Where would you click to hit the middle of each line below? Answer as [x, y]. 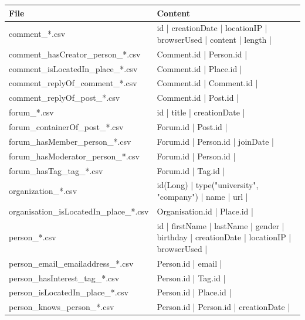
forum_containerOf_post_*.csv [66, 127]
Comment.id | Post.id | [198, 98]
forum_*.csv [31, 112]
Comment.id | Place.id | [199, 68]
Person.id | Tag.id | [191, 278]
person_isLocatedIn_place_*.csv [69, 292]
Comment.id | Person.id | [202, 54]
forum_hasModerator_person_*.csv [74, 156]
